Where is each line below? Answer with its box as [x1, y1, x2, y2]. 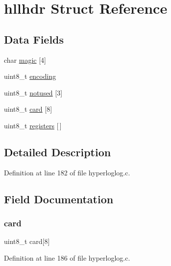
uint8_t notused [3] [4, 87, 63, 97]
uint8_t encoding [4, 71, 56, 81]
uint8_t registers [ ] [4, 120, 62, 130]
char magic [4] [4, 54, 46, 65]
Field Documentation [4, 191, 114, 206]
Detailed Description [4, 144, 111, 159]
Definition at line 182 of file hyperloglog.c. [4, 167, 130, 177]
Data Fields [4, 31, 64, 47]
